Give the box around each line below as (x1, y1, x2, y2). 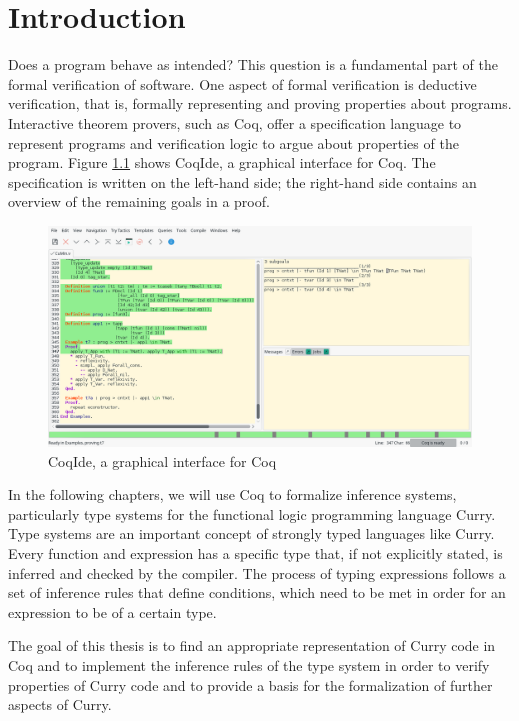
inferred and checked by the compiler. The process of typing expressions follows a (8, 562, 506, 583)
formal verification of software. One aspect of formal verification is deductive (8, 73, 477, 94)
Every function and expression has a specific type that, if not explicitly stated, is (8, 542, 503, 563)
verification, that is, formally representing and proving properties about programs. (8, 93, 512, 114)
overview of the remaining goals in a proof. (8, 191, 270, 212)
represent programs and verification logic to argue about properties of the (8, 132, 459, 153)
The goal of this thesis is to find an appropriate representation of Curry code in (8, 635, 496, 656)
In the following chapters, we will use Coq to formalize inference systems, (8, 484, 457, 505)
